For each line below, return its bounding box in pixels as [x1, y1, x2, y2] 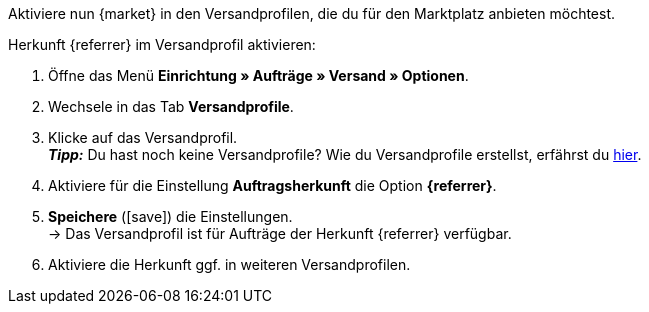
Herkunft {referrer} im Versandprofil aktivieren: [8, 36, 316, 53]
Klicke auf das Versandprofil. [48, 129, 238, 146]
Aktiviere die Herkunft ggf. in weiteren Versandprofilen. [48, 256, 411, 273]
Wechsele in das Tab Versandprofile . [48, 98, 294, 115]
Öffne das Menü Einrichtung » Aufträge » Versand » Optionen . [48, 67, 469, 84]
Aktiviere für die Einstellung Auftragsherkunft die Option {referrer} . [48, 177, 497, 194]
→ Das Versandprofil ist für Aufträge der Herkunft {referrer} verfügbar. [48, 225, 512, 242]
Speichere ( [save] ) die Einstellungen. [48, 208, 293, 225]
